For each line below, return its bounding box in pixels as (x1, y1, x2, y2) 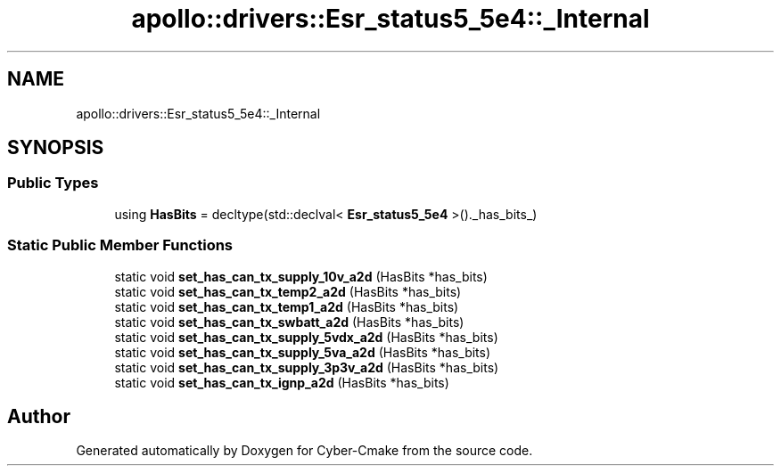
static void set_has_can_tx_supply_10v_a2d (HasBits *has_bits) (114, 268, 488, 284)
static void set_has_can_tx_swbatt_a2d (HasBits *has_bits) (114, 314, 464, 330)
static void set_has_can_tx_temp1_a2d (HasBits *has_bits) (114, 298, 459, 314)
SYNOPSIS (7, 136, 104, 159)
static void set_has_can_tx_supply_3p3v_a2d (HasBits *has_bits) (114, 359, 499, 375)
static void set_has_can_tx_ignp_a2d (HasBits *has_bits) (114, 374, 449, 390)
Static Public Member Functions (7, 236, 234, 255)
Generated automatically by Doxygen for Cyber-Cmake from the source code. (76, 443, 533, 459)
